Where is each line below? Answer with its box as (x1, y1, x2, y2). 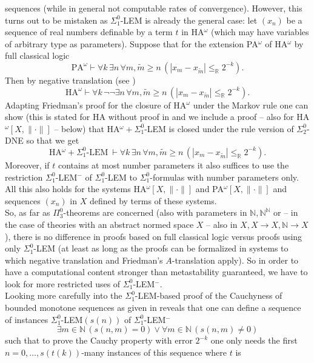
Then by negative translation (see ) (5, 73, 136, 86)
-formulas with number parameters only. (150, 170, 299, 183)
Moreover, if (5, 158, 50, 171)
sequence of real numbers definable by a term (5, 25, 173, 38)
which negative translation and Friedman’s (5, 253, 163, 266)
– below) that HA (54, 122, 120, 135)
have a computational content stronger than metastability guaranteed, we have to (5, 265, 308, 278)
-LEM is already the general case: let (120, 13, 258, 26)
